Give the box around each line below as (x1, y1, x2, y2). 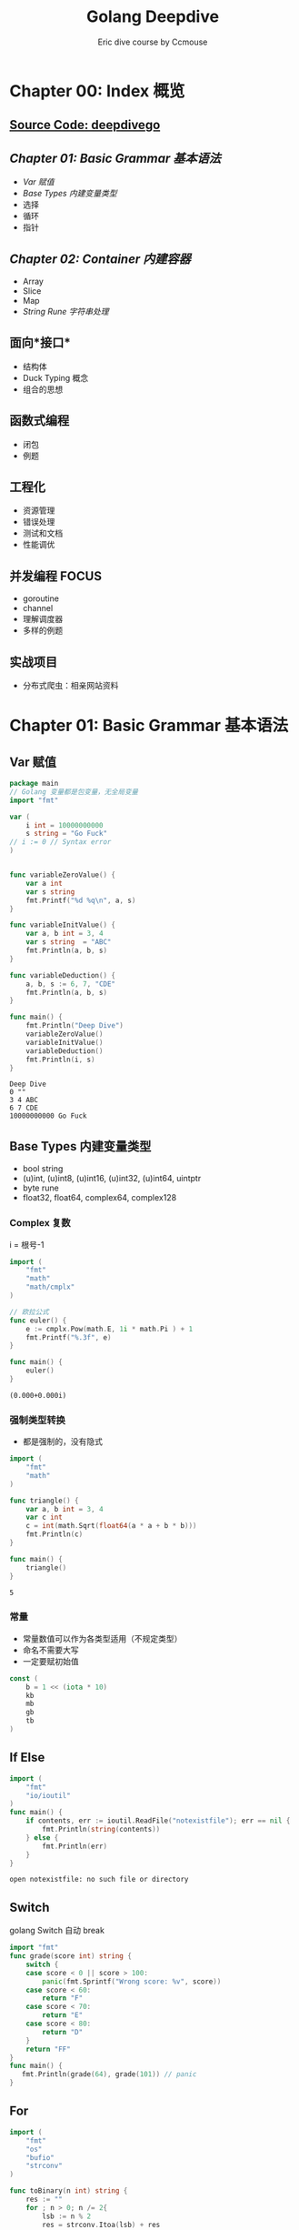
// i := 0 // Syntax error (9, 838, 112, 847)
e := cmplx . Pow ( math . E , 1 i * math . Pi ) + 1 (25, 1324, 194, 1333)
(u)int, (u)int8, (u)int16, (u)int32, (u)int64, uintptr (22, 1173, 202, 1184)
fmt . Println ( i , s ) (25, 1055, 95, 1064)
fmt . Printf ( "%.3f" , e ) (25, 1332, 112, 1342)
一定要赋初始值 (22, 1655, 79, 1666)
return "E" (42, 2011, 84, 2020)
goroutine (22, 593, 59, 604)
